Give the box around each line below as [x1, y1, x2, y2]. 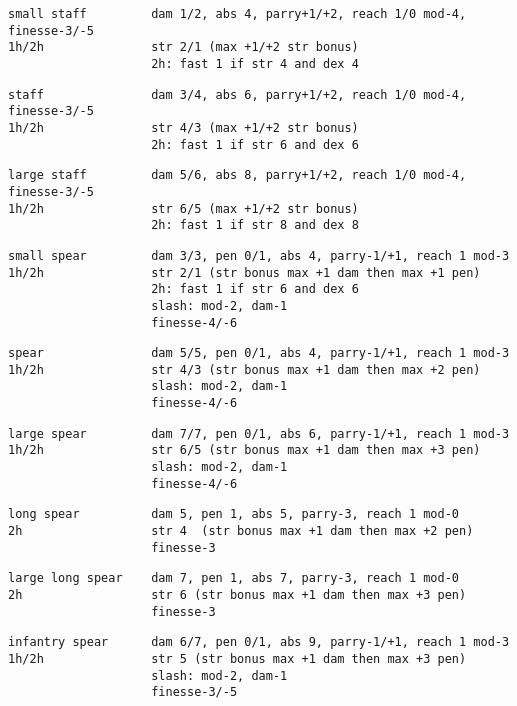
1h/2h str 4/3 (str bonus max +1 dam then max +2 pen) [8, 362, 481, 377]
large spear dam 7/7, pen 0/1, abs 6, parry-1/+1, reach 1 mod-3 [8, 426, 510, 441]
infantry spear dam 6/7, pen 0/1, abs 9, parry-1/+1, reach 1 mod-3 [8, 635, 510, 650]
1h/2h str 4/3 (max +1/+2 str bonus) [8, 120, 359, 135]
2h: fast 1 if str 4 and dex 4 [151, 56, 359, 71]
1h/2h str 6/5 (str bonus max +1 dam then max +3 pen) [8, 443, 481, 458]
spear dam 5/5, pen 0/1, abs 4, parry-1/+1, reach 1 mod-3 [8, 346, 510, 361]
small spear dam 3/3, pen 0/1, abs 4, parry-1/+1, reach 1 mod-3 [8, 248, 510, 263]
